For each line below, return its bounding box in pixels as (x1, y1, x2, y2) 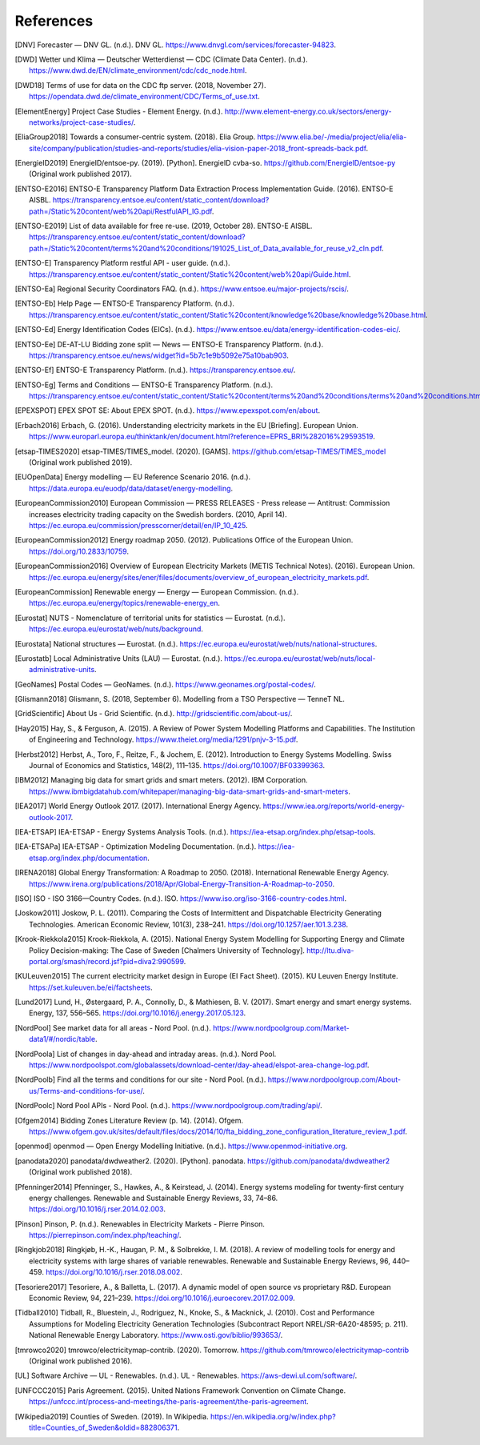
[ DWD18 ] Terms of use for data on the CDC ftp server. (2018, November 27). (14, 80, 266, 90)
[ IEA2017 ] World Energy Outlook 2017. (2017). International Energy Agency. (14, 801, 262, 811)
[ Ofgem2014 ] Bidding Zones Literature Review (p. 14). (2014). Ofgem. (14, 1115, 244, 1125)
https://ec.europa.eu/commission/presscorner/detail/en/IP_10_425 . (29, 521, 248, 530)
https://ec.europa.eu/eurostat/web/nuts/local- (224, 653, 376, 663)
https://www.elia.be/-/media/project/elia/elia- (257, 132, 407, 142)
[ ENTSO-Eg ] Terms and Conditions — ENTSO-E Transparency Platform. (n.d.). (14, 380, 274, 390)
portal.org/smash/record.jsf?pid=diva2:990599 (29, 956, 184, 966)
